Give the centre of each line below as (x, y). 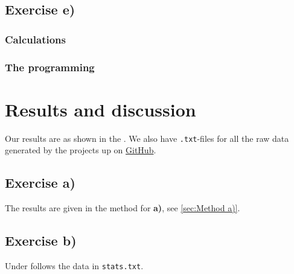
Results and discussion (101, 109)
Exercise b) (41, 241)
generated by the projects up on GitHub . (81, 150)
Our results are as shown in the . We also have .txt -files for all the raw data (147, 138)
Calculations (35, 39)
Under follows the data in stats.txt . (74, 265)
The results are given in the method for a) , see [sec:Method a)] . (123, 208)
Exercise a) (40, 183)
